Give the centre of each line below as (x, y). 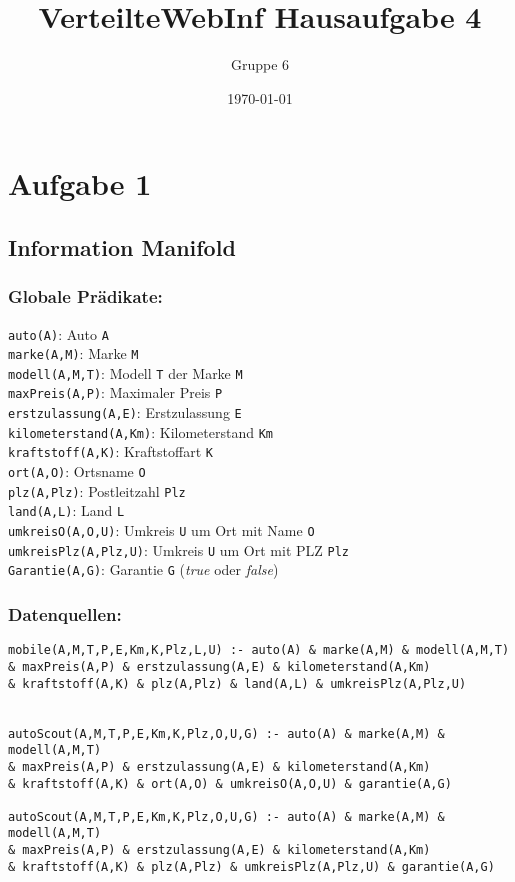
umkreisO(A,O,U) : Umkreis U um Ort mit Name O (161, 530)
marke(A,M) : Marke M (73, 353)
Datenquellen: (65, 613)
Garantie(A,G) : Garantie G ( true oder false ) (143, 569)
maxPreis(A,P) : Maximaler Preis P (115, 392)
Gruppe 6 (260, 64)
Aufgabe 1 (80, 183)
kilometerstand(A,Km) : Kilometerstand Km (140, 431)
